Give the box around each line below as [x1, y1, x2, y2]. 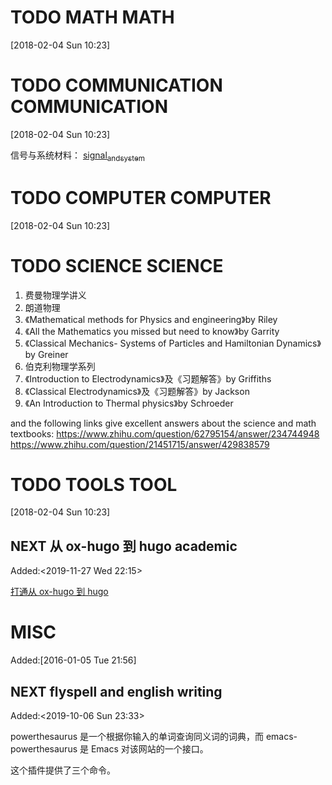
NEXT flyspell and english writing [10, 683, 223, 700]
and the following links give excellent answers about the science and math [10, 417, 317, 429]
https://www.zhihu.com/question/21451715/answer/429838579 [10, 438, 270, 450]
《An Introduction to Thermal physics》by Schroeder [24, 397, 234, 409]
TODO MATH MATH [10, 6, 175, 29]
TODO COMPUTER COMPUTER [10, 186, 272, 209]
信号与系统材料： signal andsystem [10, 149, 145, 163]
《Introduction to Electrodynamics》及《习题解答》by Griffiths [24, 372, 272, 385]
